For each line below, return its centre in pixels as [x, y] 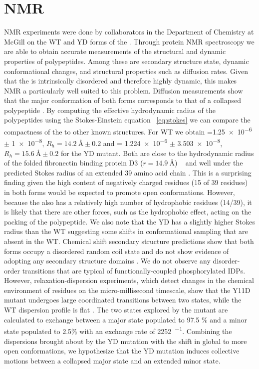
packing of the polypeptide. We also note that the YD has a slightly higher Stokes [130, 221]
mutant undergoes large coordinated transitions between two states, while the [123, 300]
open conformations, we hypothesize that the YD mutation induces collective [122, 351]
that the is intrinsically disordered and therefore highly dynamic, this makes [121, 81]
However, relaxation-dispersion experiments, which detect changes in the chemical [129, 280]
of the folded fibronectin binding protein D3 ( [74, 163]
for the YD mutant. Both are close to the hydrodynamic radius [157, 153]
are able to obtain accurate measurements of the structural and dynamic [115, 51]
